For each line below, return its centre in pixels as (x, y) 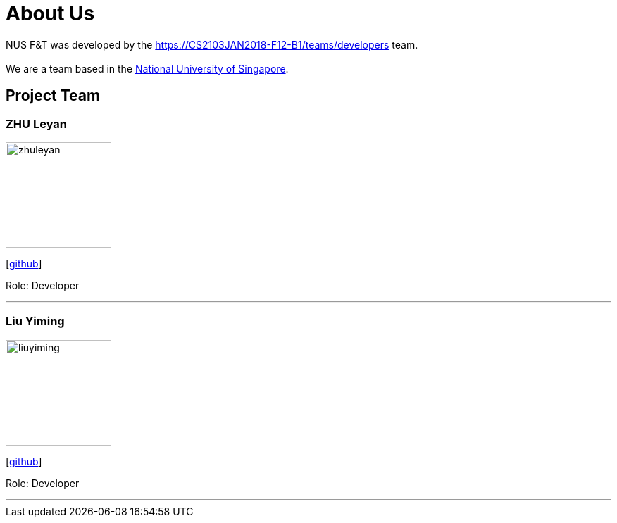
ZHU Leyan (37, 124)
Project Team (53, 96)
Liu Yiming (35, 321)
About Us (50, 13)
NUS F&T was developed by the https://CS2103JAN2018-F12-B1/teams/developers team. (212, 44)
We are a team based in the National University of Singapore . (147, 68)
